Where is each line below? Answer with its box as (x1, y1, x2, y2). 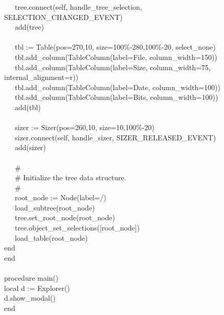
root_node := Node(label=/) (14, 192, 106, 203)
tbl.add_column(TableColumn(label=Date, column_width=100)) (14, 81, 220, 92)
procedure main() (4, 272, 59, 283)
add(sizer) (14, 142, 46, 153)
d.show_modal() (4, 292, 56, 303)
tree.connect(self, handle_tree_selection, (14, 2, 142, 12)
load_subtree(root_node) (14, 202, 95, 213)
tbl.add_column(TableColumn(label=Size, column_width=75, (14, 61, 211, 72)
